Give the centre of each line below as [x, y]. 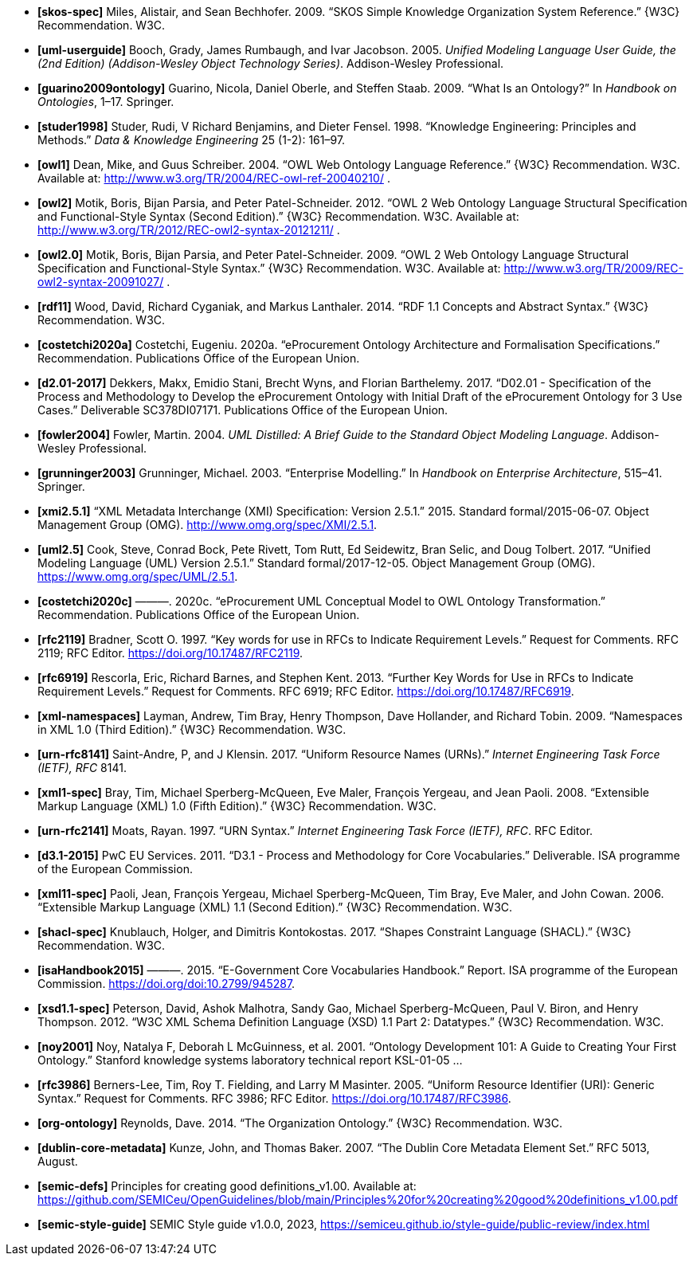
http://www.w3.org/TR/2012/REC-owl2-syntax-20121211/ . [189, 230]
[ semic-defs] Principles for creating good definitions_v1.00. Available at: [227, 1186]
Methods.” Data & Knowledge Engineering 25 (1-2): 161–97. [192, 140]
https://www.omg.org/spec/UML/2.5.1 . [138, 576]
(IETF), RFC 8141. [82, 768]
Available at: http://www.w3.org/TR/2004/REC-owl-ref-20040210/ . [214, 178]
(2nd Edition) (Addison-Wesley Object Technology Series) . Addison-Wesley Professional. [271, 63]
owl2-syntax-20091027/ [101, 282]
